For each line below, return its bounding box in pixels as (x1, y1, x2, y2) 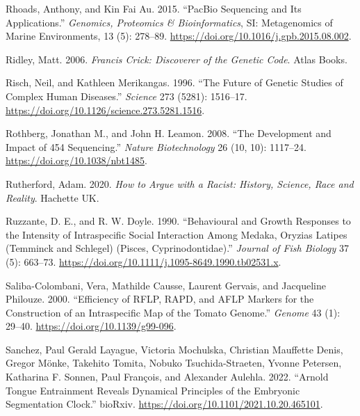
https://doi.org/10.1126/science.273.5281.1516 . (6, 102, 205, 117)
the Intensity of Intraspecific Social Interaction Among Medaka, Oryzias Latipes (6, 227, 347, 241)
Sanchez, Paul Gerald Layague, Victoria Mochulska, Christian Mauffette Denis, (6, 342, 343, 356)
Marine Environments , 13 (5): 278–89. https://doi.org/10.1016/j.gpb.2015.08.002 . (6, 29, 352, 43)
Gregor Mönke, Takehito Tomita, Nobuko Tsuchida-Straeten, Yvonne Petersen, (6, 355, 342, 370)
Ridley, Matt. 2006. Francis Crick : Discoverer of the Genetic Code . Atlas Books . (6, 51, 347, 66)
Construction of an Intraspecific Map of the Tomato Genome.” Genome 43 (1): (6, 305, 341, 319)
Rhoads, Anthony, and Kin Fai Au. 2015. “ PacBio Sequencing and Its (6, 1, 302, 15)
